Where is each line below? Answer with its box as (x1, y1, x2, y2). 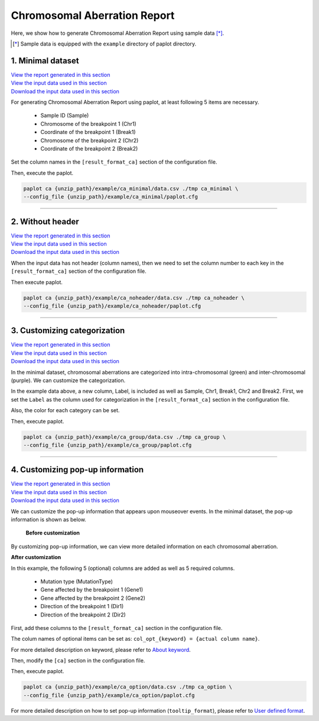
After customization (11, 554, 61, 561)
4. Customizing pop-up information (11, 465, 144, 475)
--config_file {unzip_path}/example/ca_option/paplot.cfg (23, 691, 195, 699)
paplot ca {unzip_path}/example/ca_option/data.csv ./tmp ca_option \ (23, 684, 233, 690)
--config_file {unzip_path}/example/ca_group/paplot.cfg (23, 442, 192, 448)
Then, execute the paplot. (11, 169, 74, 177)
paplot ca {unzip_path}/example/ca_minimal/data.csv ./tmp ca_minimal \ (23, 185, 239, 192)
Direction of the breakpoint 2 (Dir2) (40, 611, 126, 618)
